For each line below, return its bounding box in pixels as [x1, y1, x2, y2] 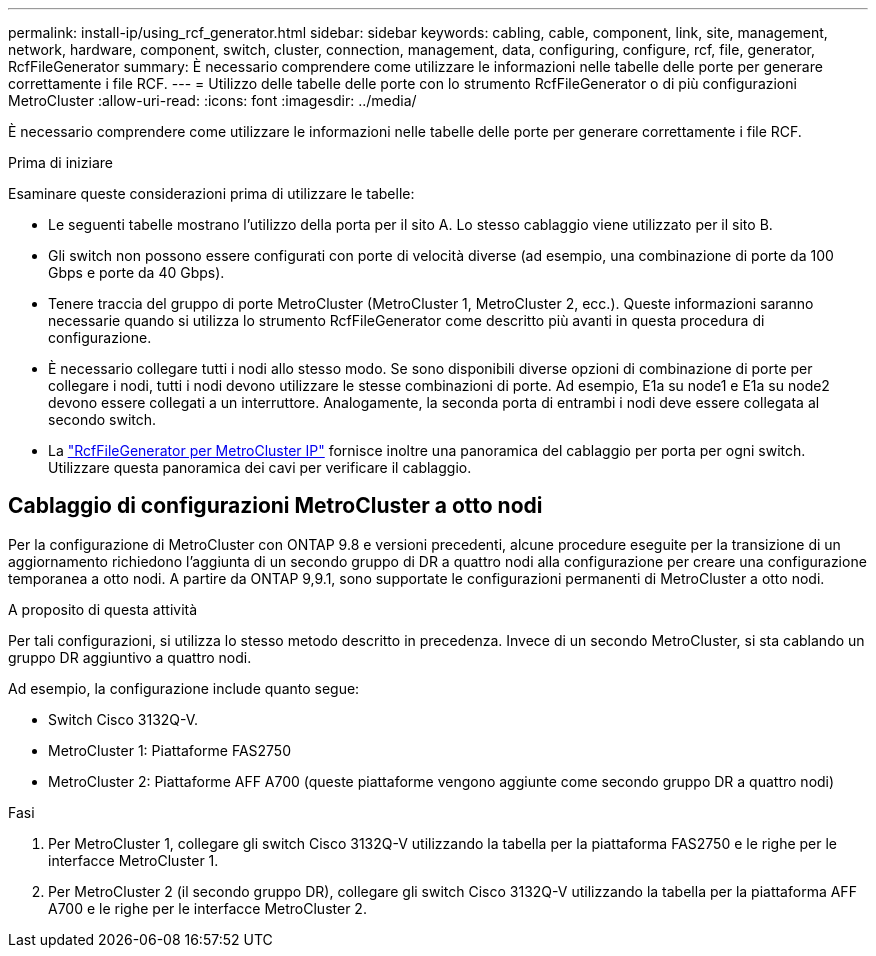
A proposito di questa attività [8, 600, 198, 618]
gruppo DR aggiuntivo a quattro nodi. [8, 648, 252, 666]
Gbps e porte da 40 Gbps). [48, 264, 225, 281]
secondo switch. [48, 411, 157, 428]
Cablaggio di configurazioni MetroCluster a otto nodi [8, 493, 543, 519]
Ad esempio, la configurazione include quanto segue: [8, 679, 360, 697]
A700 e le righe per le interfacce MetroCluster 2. [48, 899, 367, 917]
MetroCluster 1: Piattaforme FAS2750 [48, 741, 291, 759]
